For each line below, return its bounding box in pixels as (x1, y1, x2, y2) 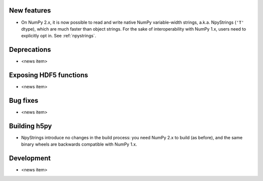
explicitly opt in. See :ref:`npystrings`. (21, 33, 96, 39)
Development (9, 154, 51, 163)
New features (9, 6, 51, 15)
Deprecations (9, 46, 51, 54)
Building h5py (9, 122, 52, 130)
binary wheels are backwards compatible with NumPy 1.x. (21, 141, 137, 148)
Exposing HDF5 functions (9, 71, 88, 80)
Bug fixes (9, 96, 38, 104)
